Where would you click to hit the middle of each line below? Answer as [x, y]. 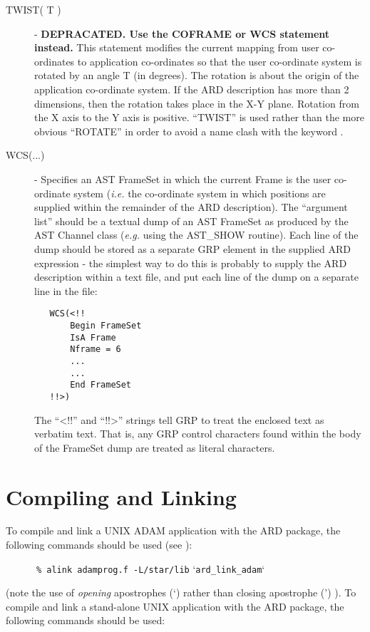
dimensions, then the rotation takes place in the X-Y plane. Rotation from [197, 103]
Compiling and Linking [121, 496]
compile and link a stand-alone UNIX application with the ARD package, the [175, 606]
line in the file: [66, 290]
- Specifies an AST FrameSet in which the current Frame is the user [183, 178]
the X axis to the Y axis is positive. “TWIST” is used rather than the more [199, 117]
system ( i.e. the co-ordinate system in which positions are [200, 193]
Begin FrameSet [106, 325]
